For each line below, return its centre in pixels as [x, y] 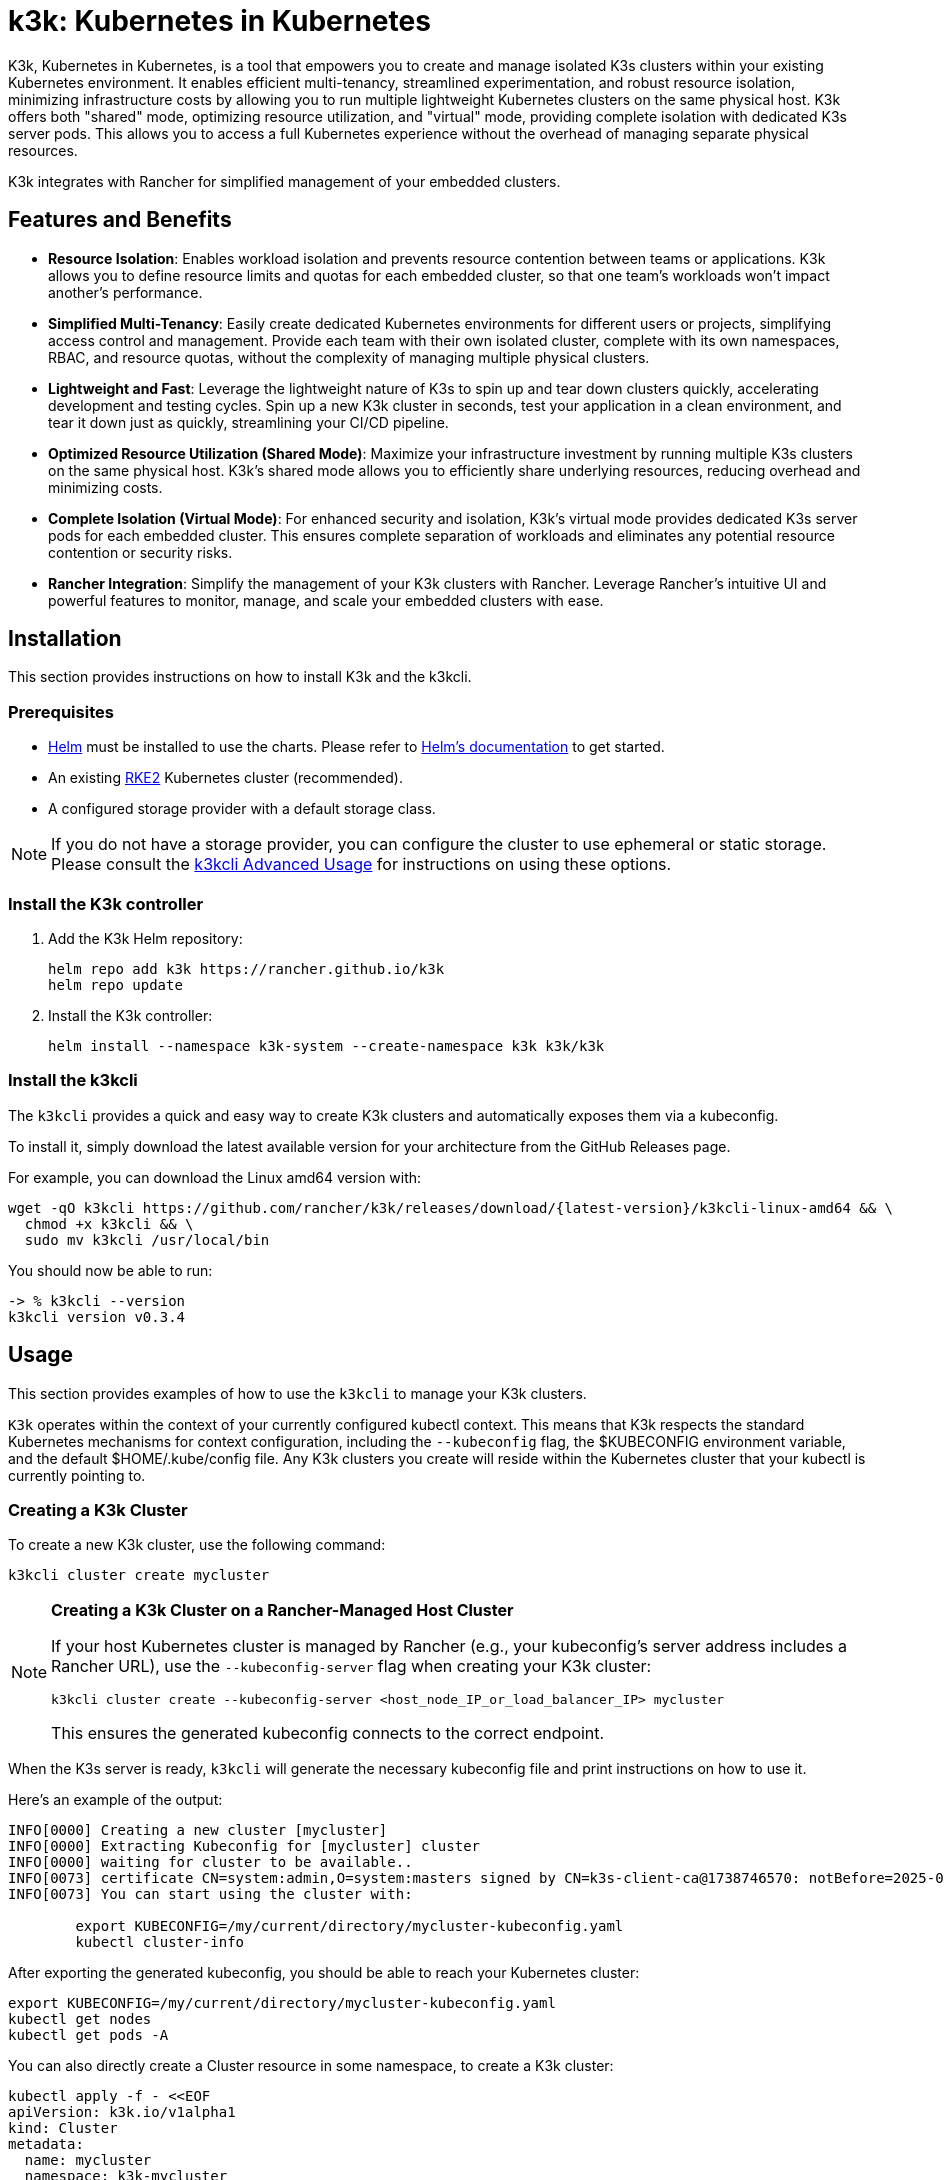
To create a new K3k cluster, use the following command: [197, 1545]
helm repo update [115, 984]
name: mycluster [88, 2160]
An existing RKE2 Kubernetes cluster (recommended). [225, 778]
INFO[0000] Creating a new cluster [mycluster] [198, 1830]
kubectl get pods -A [88, 2035]
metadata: [46, 2144]
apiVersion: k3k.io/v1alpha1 [122, 2112]
